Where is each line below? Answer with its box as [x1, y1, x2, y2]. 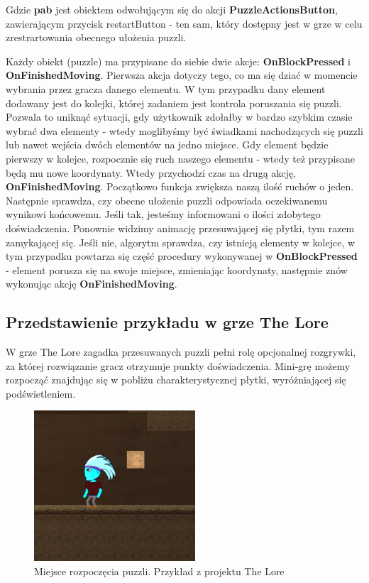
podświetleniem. [6, 386, 76, 401]
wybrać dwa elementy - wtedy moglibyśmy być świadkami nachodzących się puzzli [6, 123, 363, 138]
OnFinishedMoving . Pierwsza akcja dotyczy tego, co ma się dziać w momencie [6, 67, 358, 82]
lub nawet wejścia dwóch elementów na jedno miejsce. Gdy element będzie [6, 137, 329, 152]
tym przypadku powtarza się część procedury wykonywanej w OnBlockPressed [6, 249, 358, 263]
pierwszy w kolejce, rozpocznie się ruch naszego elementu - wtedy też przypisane [6, 151, 355, 165]
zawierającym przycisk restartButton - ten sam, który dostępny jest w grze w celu [6, 16, 363, 31]
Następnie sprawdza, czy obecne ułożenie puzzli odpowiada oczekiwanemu [6, 192, 328, 207]
